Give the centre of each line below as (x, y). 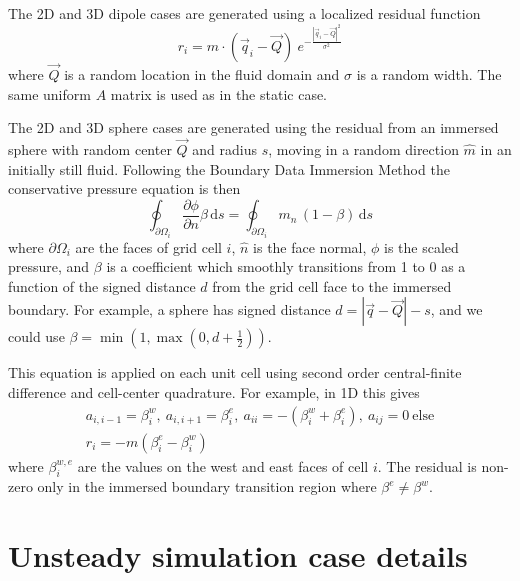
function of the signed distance (102, 285)
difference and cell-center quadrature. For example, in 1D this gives (214, 392)
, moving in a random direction (363, 148)
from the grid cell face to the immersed (332, 285)
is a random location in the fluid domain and (202, 73)
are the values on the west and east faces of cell (223, 465)
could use (36, 336)
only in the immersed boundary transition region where (207, 486)
